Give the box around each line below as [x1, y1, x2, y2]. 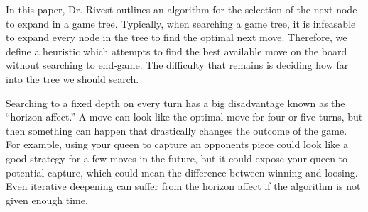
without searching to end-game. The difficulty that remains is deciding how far [6, 57, 349, 72]
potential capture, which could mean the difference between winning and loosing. [6, 164, 358, 179]
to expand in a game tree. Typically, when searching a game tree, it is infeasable [6, 16, 356, 30]
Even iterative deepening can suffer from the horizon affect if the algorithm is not [6, 179, 361, 194]
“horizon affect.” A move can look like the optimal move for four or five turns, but [6, 109, 363, 124]
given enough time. [6, 192, 88, 207]
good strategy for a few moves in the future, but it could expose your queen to [6, 150, 348, 165]
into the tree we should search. [6, 71, 139, 86]
